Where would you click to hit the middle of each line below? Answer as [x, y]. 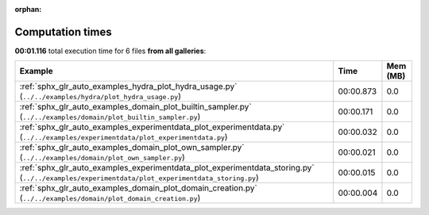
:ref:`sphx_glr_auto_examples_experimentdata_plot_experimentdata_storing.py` [167, 168]
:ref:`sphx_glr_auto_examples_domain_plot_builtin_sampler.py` [135, 107]
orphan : [28, 9]
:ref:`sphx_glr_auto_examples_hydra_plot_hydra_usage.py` [128, 86]
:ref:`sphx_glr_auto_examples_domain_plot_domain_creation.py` [138, 188]
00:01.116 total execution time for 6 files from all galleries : [110, 51]
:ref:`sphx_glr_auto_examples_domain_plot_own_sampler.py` [132, 148]
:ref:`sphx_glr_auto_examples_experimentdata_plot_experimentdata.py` [152, 127]
